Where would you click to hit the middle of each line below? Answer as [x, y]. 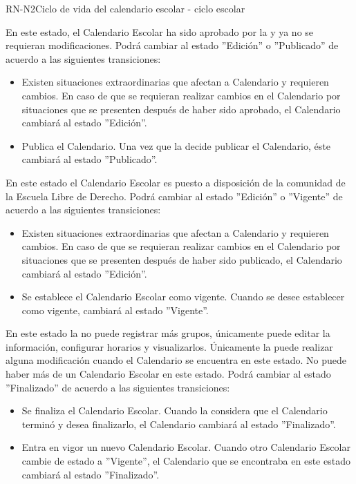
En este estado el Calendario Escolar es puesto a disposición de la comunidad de [176, 182]
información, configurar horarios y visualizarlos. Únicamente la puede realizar [169, 346]
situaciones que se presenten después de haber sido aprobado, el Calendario [181, 109]
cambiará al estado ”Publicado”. [90, 159]
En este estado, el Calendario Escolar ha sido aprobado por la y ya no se [160, 31]
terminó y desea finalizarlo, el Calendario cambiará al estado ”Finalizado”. [179, 424]
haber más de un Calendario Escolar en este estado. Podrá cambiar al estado [168, 374]
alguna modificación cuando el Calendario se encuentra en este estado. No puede [176, 360]
